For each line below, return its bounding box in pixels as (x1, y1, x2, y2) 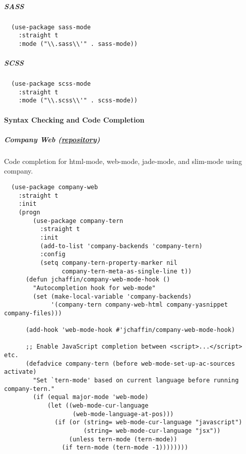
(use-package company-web (11, 184, 98, 191)
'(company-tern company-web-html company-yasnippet (51, 301, 228, 309)
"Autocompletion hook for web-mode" (33, 284, 156, 292)
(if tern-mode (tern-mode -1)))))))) (61, 444, 189, 451)
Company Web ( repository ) (4, 134, 100, 144)
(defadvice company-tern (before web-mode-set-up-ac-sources (25, 360, 235, 367)
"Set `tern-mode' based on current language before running (33, 377, 239, 384)
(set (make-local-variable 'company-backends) (33, 293, 192, 300)
